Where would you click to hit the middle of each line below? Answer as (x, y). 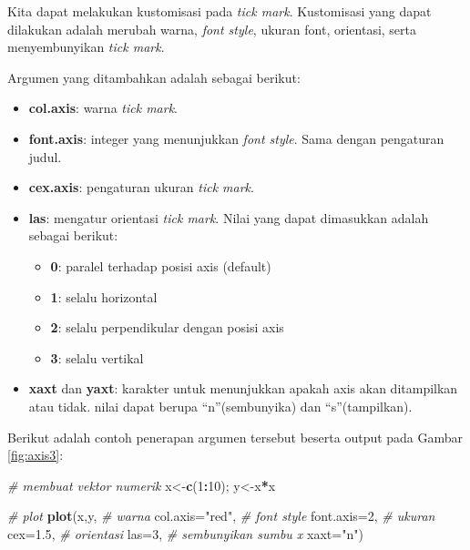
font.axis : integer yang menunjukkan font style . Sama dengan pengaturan (236, 138)
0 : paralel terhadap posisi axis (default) (161, 265)
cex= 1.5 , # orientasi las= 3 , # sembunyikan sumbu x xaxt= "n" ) (185, 533)
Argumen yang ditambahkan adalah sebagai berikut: (154, 77)
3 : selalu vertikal (97, 357)
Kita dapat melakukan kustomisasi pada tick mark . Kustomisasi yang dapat (220, 11)
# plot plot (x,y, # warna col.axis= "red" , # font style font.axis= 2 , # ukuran (221, 516)
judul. (45, 156)
